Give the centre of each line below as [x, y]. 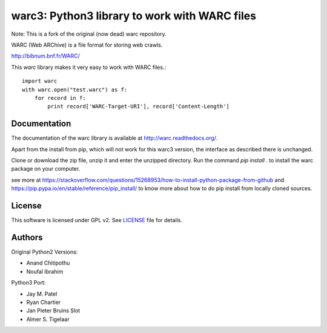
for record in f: [60, 98]
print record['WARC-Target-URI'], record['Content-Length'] [138, 107]
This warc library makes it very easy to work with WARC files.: [89, 67]
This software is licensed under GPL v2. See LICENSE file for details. [97, 220]
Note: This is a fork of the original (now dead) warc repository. [89, 34]
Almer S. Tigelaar [48, 319]
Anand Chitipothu [48, 263]
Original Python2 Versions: [45, 252]
